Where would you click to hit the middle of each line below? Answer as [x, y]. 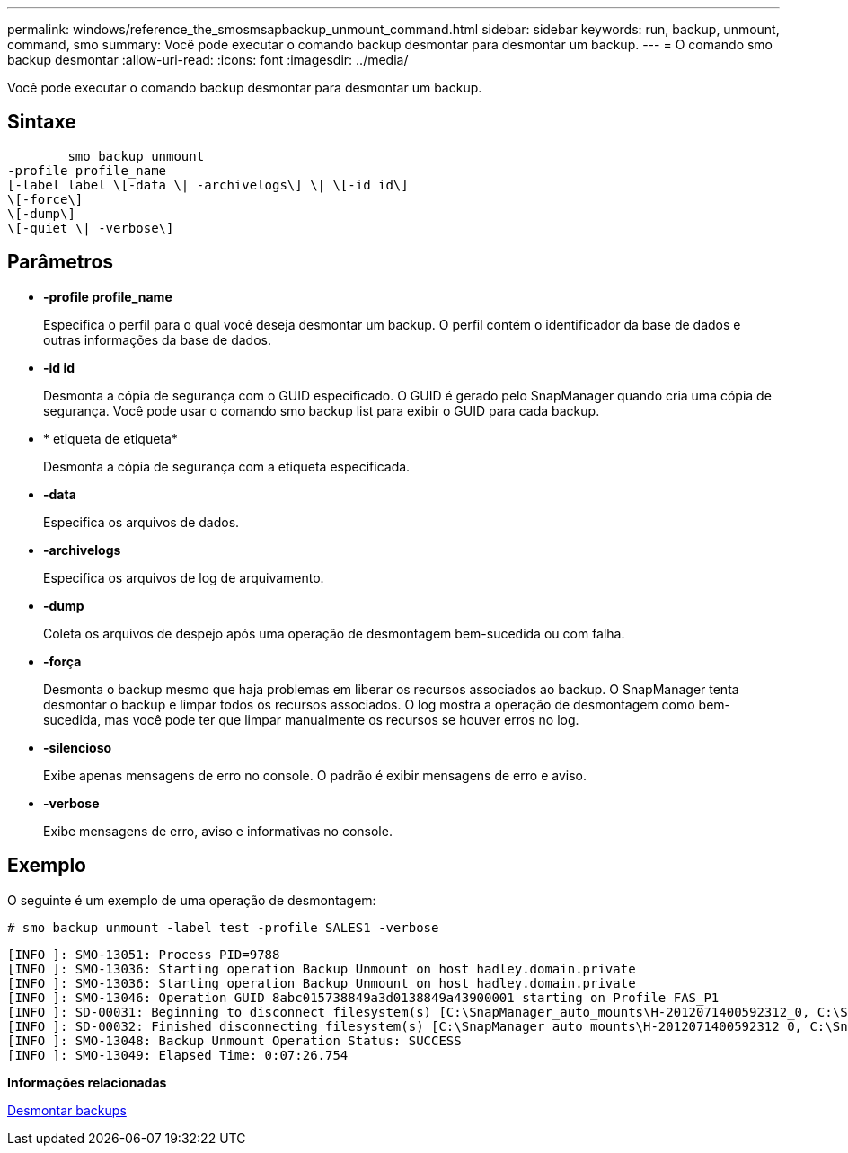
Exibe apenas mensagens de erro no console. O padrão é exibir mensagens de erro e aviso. [315, 775]
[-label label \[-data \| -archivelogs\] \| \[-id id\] [208, 185]
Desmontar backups [67, 1110]
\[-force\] [45, 199]
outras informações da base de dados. [157, 339]
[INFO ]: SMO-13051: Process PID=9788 [144, 954]
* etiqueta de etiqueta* [110, 438]
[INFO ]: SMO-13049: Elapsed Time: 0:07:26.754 [178, 1055]
